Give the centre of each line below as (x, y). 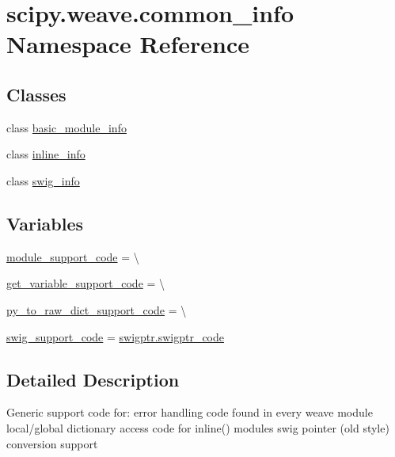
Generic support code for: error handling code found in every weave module (190, 412)
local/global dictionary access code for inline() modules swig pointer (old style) (198, 427)
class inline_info (46, 154)
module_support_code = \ (73, 256)
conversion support (52, 443)
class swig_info (43, 180)
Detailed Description (93, 379)
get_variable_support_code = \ (86, 283)
